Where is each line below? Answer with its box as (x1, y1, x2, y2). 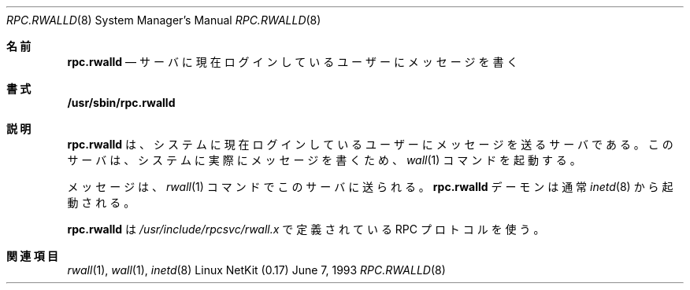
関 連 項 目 (6, 249, 58, 262)
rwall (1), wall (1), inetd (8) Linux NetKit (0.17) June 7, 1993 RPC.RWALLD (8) (67, 263, 446, 277)
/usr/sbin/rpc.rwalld (67, 96, 176, 109)
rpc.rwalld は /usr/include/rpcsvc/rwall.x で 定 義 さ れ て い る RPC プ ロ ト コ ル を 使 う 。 (67, 222, 545, 236)
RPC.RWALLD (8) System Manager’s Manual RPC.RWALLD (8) (6, 13, 321, 27)
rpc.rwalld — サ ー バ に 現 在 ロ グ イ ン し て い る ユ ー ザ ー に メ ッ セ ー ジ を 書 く (67, 55, 518, 68)
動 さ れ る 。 (67, 196, 135, 209)
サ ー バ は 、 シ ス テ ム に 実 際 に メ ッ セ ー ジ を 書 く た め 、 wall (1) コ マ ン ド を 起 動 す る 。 (67, 153, 581, 167)
